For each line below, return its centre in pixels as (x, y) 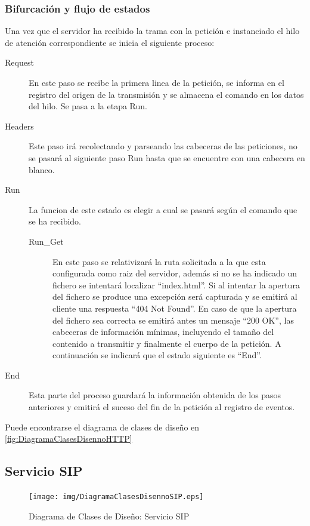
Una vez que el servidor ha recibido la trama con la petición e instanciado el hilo (152, 31)
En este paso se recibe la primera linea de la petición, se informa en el (156, 82)
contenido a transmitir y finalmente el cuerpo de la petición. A (167, 343)
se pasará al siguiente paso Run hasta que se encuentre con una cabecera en (167, 157)
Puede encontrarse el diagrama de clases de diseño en (102, 427)
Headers (19, 126)
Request (19, 62)
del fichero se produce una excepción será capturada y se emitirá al (175, 296)
